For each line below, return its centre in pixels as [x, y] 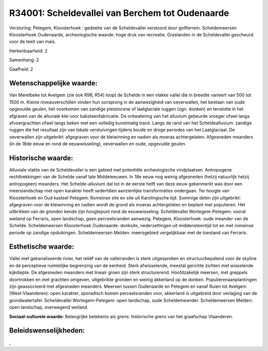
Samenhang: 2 [24, 60]
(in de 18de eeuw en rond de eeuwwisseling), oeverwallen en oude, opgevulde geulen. [98, 144]
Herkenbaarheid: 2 [28, 51]
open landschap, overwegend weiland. [49, 307]
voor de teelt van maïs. [33, 42]
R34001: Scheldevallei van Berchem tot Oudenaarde [119, 13]
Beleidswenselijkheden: [47, 331]
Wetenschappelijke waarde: [53, 83]
